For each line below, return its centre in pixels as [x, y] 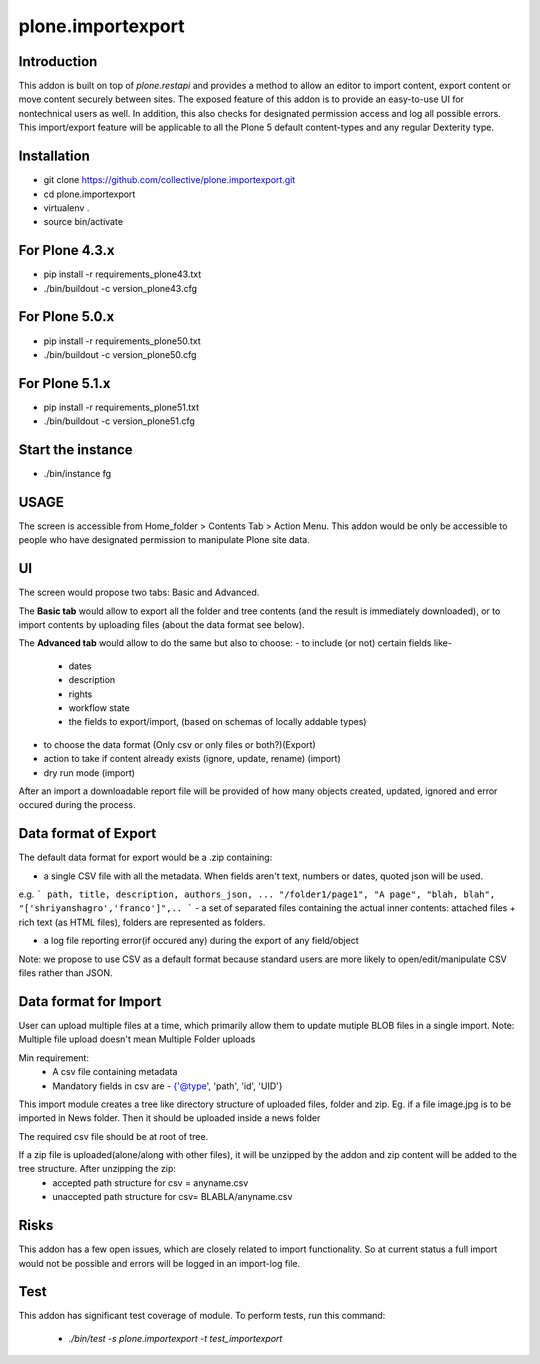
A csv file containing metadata [115, 1072]
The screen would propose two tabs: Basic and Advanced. [139, 592]
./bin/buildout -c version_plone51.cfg [119, 421]
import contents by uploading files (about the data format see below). [161, 625]
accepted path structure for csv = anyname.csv [150, 1182]
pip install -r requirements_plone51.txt [121, 407]
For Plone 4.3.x [66, 250]
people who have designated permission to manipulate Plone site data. [164, 540]
